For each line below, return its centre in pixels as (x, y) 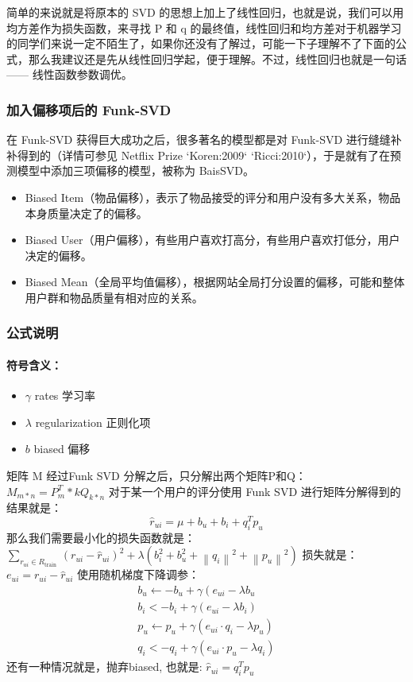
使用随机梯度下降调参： (138, 574)
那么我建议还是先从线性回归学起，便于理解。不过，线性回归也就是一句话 (217, 58)
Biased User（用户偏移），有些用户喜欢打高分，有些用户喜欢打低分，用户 (212, 240)
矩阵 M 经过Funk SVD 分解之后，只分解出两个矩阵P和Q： (156, 475)
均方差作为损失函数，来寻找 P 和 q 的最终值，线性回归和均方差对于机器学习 (204, 27)
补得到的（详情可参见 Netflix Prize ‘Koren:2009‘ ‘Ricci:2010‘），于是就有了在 (199, 155)
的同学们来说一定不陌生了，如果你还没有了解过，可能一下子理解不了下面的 (201, 43)
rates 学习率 (65, 395)
